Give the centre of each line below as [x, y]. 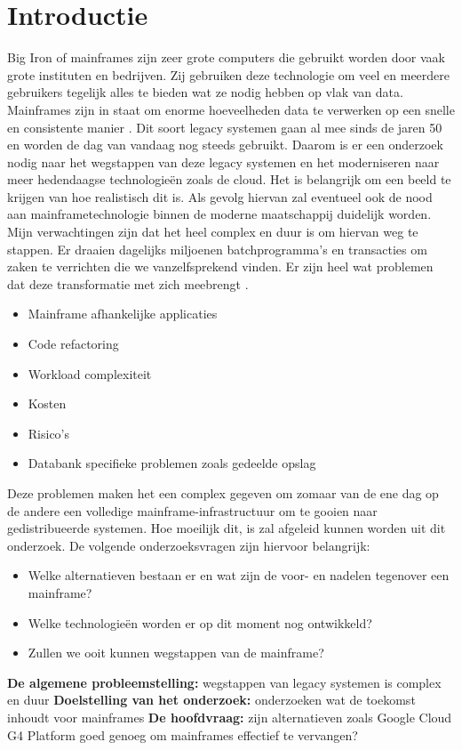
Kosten [47, 403]
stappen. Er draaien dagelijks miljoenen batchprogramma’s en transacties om [217, 249]
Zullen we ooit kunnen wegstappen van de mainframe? [176, 653]
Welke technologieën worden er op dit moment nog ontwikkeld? [200, 622]
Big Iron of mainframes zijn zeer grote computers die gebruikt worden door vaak [226, 57]
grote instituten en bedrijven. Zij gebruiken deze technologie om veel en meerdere [229, 74]
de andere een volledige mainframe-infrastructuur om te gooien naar [192, 510]
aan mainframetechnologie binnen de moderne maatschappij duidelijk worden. [219, 214]
